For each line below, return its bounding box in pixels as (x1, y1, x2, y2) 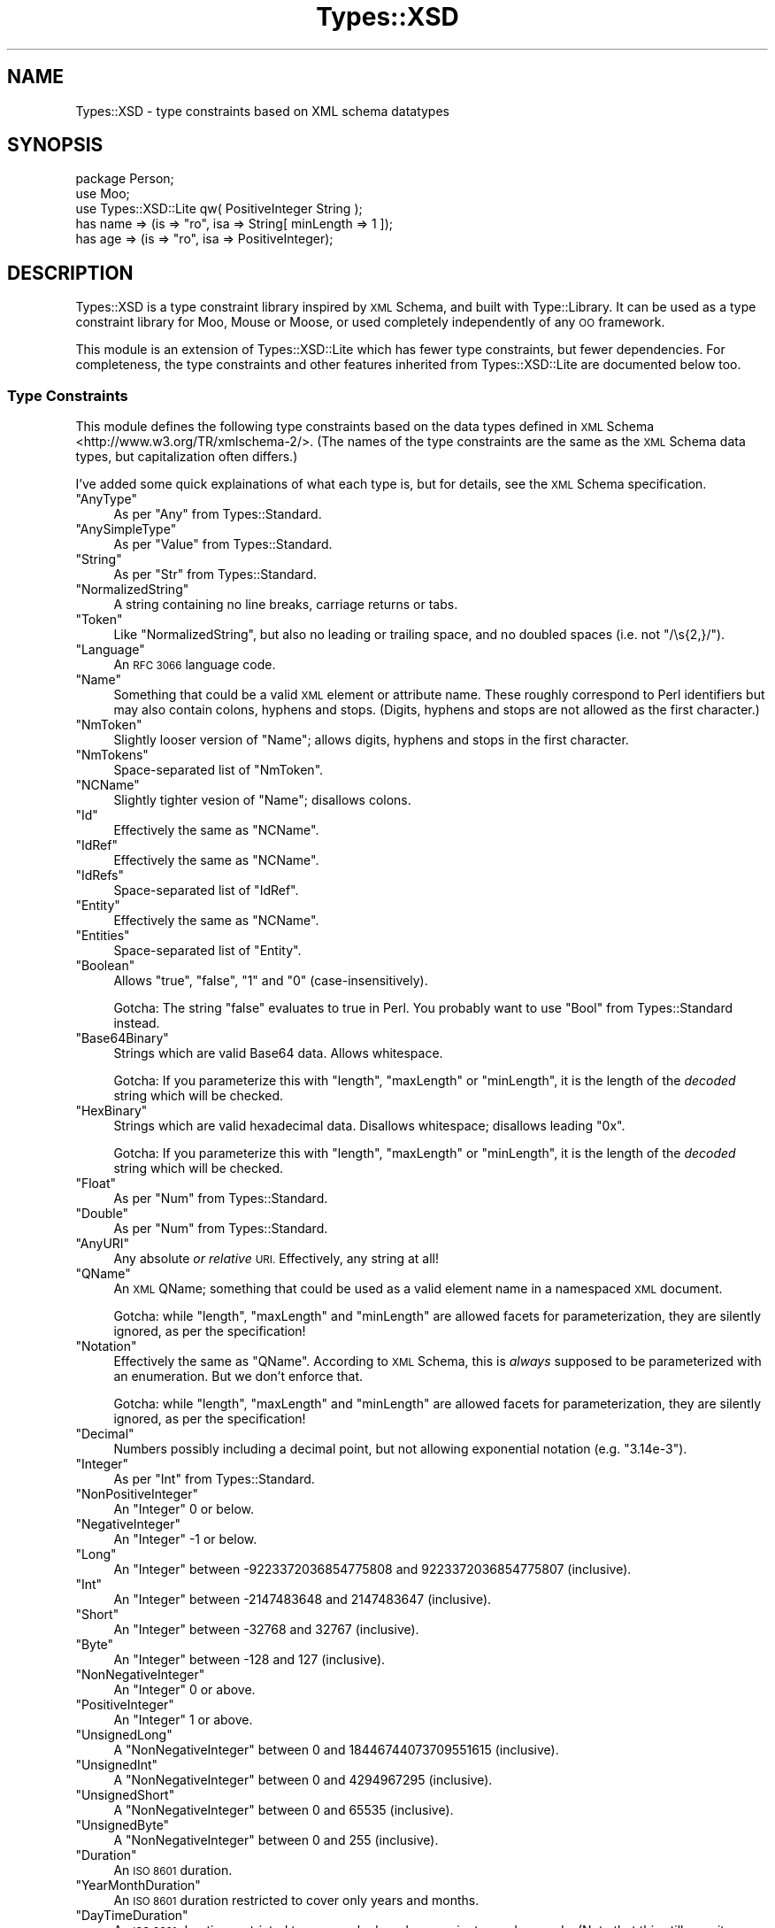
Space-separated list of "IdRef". (113, 883, 299, 898)
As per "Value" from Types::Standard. (113, 536, 333, 552)
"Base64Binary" (75, 1030, 169, 1046)
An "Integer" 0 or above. (113, 1682, 256, 1698)
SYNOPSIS (7, 134, 104, 157)
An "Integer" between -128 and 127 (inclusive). (113, 1652, 386, 1668)
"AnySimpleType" (75, 521, 177, 537)
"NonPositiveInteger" (75, 1486, 199, 1502)
